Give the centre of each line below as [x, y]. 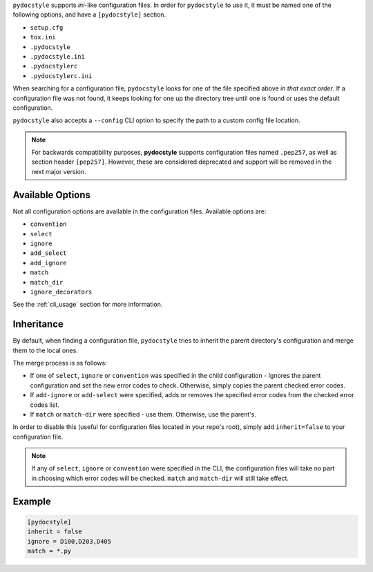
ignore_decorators [61, 292]
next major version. [59, 171]
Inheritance [38, 324]
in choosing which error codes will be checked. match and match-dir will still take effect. [160, 478]
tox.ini [43, 37]
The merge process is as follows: [60, 363]
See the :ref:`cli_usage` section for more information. [88, 305]
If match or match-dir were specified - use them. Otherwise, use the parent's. [143, 414]
